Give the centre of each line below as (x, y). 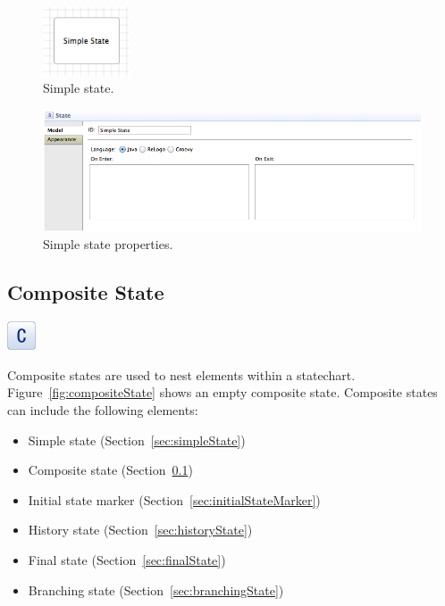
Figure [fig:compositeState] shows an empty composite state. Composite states (222, 392)
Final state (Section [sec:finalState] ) (127, 559)
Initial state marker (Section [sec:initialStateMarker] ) (174, 499)
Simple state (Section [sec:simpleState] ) (137, 440)
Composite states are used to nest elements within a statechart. (181, 374)
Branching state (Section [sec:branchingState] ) (156, 589)
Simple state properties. (108, 244)
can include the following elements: (103, 409)
